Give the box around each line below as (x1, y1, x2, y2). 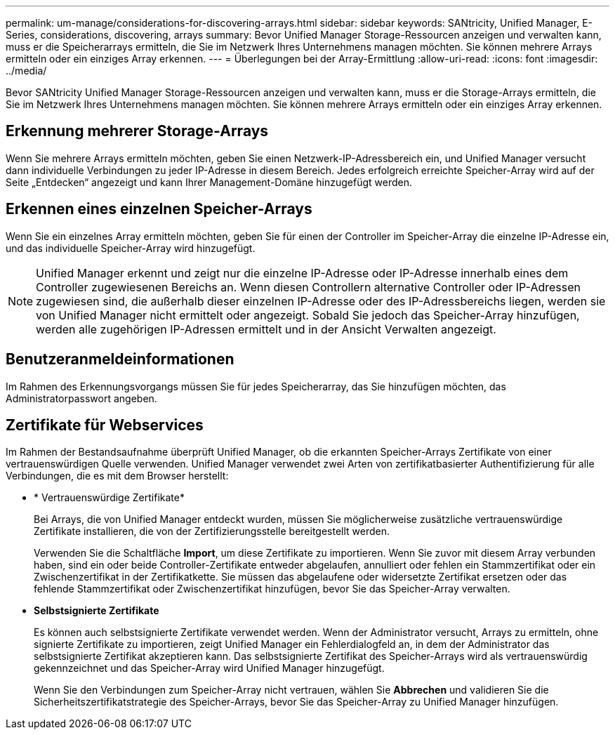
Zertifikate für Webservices (6, 416, 204, 434)
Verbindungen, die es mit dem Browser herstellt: (6, 470, 229, 482)
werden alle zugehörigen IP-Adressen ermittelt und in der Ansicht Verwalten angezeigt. (36, 322, 496, 336)
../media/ (6, 65, 47, 77)
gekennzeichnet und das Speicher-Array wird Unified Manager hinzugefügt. (34, 662, 385, 675)
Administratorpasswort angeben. (6, 392, 157, 404)
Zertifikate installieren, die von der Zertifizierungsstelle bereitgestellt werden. (34, 525, 390, 538)
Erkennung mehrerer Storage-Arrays (6, 122, 269, 140)
